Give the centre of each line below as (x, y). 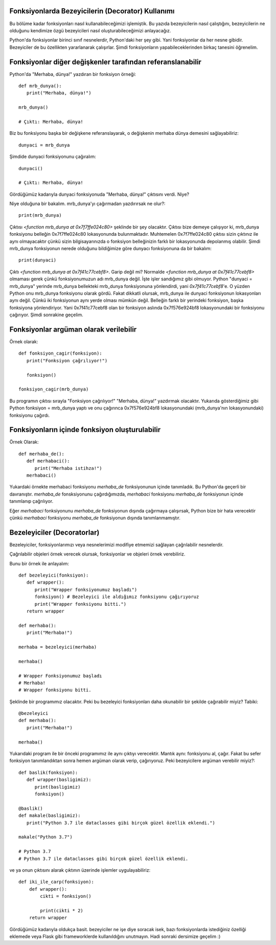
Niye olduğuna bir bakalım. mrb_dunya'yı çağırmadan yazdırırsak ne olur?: (87, 204)
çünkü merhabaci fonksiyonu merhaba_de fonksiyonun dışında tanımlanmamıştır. (95, 518)
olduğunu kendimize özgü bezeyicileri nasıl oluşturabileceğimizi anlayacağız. (90, 30)
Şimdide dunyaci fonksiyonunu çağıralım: (53, 157)
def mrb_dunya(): (40, 86)
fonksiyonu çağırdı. (30, 415)
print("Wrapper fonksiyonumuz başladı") (86, 590)
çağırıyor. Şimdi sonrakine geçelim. (47, 315)
